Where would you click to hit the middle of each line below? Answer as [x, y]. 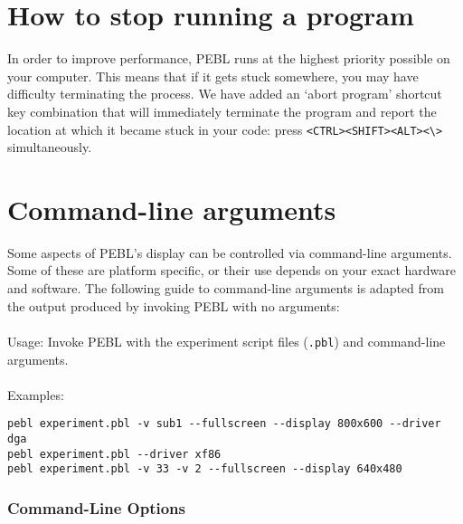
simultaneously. [50, 147]
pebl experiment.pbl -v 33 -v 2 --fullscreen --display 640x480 [205, 469]
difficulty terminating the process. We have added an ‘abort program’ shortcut [225, 94]
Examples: [36, 394]
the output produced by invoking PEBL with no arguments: [174, 305]
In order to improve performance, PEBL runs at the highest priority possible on [229, 58]
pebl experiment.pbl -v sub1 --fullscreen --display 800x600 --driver [224, 424]
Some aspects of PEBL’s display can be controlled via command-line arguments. [230, 252]
